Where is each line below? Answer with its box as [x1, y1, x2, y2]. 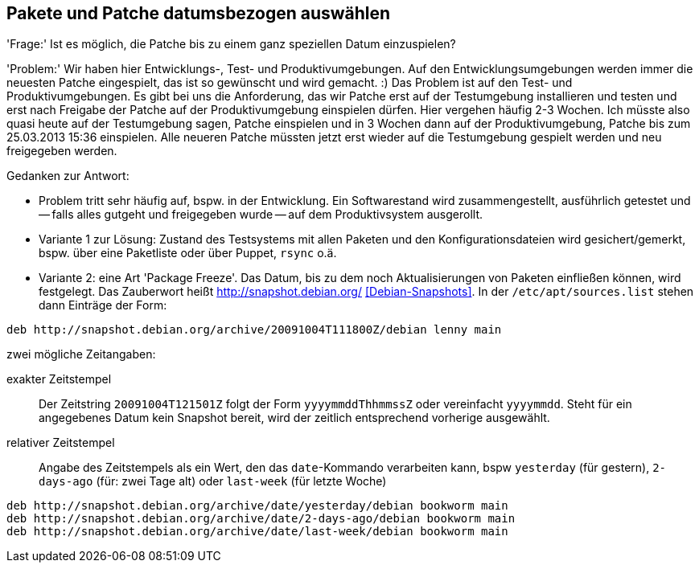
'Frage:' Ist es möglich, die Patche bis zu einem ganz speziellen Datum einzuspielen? [6, 37, 456, 51]
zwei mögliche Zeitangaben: [6, 347, 156, 362]
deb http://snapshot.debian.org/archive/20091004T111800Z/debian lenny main [6, 323, 502, 337]
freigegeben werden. [6, 144, 117, 158]
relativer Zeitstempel [6, 436, 115, 450]
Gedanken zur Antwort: [6, 169, 130, 183]
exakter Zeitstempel [6, 372, 112, 387]
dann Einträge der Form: [39, 298, 167, 313]
